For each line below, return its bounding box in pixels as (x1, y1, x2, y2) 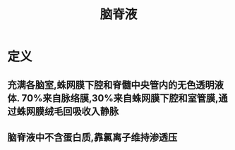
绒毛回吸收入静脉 (44, 105, 119, 117)
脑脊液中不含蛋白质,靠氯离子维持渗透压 (7, 131, 178, 143)
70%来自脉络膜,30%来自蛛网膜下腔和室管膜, (21, 92, 219, 104)
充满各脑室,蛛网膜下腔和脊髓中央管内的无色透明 (7, 79, 215, 91)
